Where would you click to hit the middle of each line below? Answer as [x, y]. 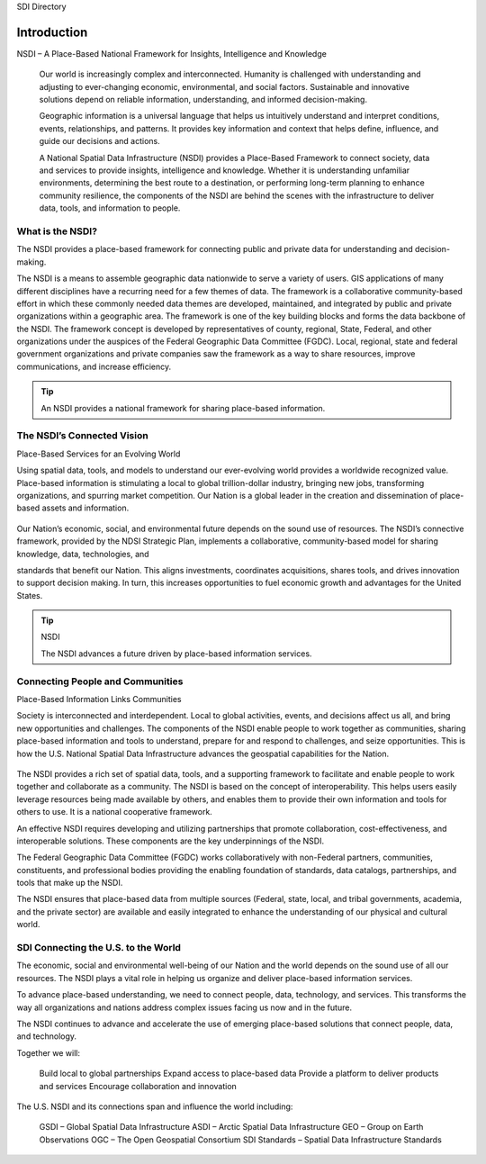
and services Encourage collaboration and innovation [138, 1086]
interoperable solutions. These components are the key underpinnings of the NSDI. [170, 841]
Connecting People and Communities [100, 681]
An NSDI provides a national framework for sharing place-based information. [183, 408]
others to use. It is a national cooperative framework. [115, 812]
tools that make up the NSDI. [70, 883]
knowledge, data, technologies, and [83, 554]
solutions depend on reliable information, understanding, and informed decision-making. [203, 100]
